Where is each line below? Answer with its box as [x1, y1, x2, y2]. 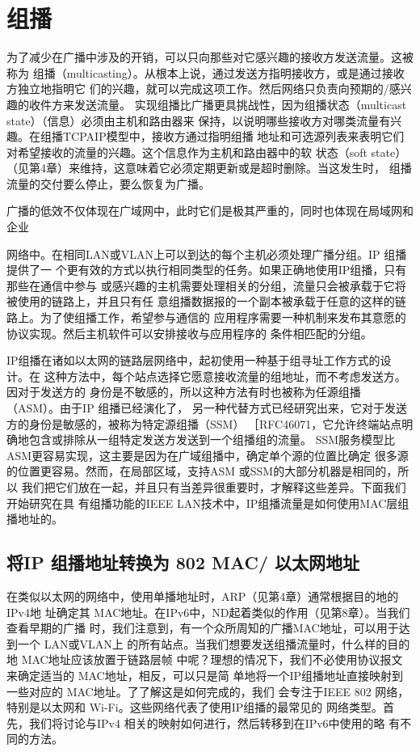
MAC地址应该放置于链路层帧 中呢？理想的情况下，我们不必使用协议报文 [21, 651, 403, 668]
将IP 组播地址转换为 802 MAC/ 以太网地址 [6, 550, 360, 575]
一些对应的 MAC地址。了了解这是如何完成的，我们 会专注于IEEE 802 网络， [6, 682, 409, 699]
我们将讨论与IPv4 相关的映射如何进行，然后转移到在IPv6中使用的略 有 [28, 714, 401, 731]
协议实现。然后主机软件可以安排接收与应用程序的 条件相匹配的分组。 [6, 324, 372, 341]
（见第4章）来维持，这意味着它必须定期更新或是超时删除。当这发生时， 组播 [6, 159, 412, 176]
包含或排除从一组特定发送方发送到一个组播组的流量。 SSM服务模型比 [28, 431, 396, 448]
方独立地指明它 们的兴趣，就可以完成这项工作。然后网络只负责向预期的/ [6, 80, 389, 97]
